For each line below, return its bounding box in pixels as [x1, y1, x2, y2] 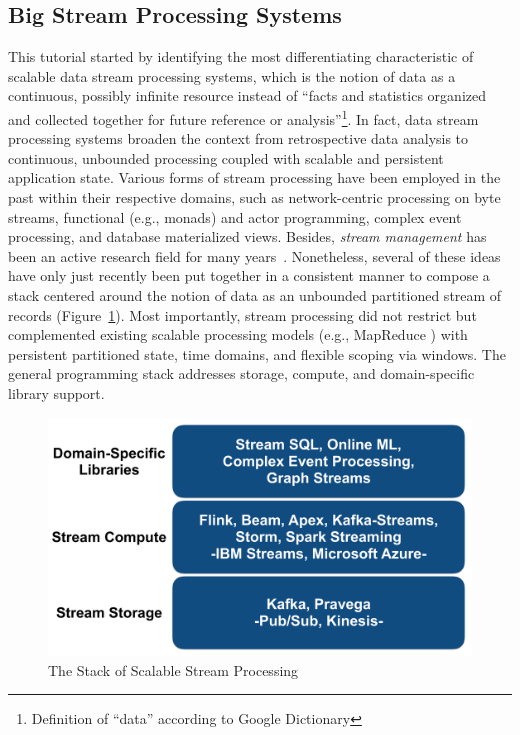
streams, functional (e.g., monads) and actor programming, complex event [8, 206, 462, 227]
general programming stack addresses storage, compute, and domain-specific [8, 363, 475, 384]
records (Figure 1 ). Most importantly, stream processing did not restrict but [8, 304, 477, 325]
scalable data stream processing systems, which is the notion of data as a [8, 65, 456, 86]
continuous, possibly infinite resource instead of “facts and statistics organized [8, 85, 486, 106]
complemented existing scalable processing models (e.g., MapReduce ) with [8, 324, 468, 345]
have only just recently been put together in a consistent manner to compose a [8, 265, 490, 286]
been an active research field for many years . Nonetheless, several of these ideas [8, 245, 501, 266]
